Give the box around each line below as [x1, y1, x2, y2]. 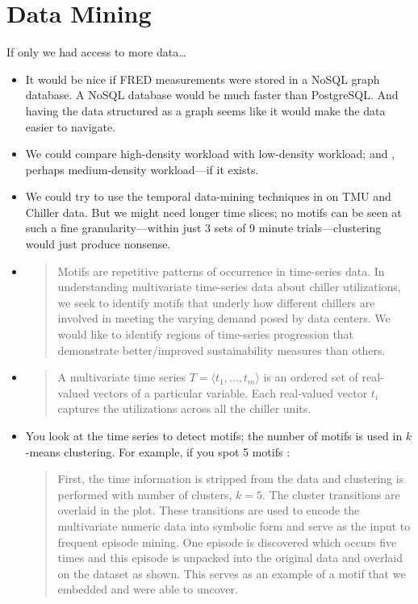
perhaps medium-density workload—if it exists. [25, 160, 259, 177]
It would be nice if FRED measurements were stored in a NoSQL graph [25, 70, 380, 87]
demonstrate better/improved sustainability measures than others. [57, 341, 386, 358]
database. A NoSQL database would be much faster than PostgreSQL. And [25, 86, 399, 103]
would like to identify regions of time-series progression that [57, 326, 354, 343]
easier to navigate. [25, 118, 116, 135]
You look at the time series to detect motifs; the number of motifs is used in [25, 427, 403, 444]
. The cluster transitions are [261, 485, 400, 502]
